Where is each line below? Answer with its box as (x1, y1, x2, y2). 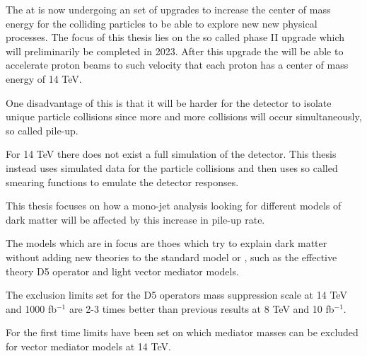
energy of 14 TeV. (6, 71, 82, 86)
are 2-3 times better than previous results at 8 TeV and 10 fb (69, 301, 334, 316)
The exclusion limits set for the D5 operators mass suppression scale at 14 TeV (6, 287, 347, 302)
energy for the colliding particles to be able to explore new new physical (6, 16, 318, 30)
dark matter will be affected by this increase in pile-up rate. (6, 212, 265, 226)
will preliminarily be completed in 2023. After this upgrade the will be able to (6, 43, 344, 58)
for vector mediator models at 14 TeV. (6, 338, 171, 353)
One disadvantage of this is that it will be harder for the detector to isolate (6, 95, 332, 110)
